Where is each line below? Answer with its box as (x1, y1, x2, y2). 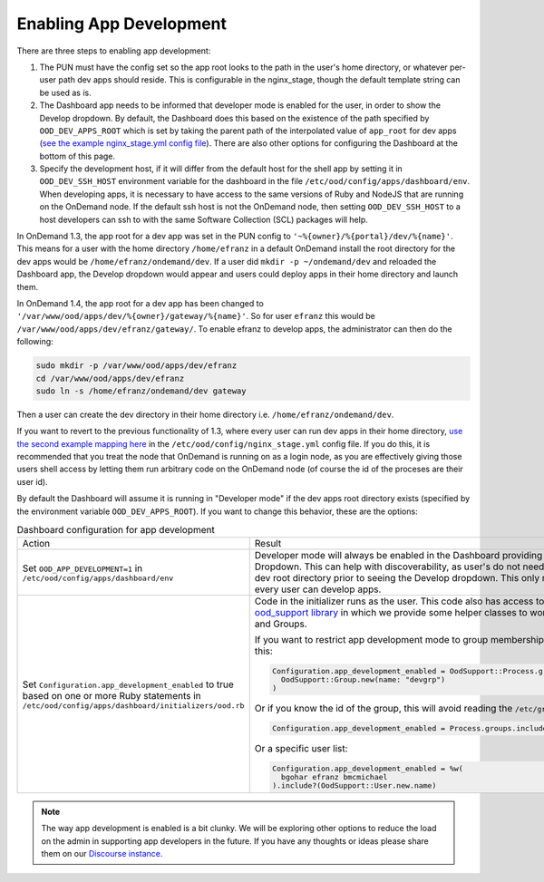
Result (254, 538, 282, 550)
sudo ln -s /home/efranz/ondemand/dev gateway (35, 385, 247, 396)
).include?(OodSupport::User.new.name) (272, 780, 437, 790)
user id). (16, 476, 49, 487)
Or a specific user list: (254, 741, 348, 754)
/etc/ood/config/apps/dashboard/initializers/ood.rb (22, 701, 245, 711)
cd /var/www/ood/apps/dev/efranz (35, 373, 185, 383)
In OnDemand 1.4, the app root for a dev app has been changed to (16, 297, 265, 308)
